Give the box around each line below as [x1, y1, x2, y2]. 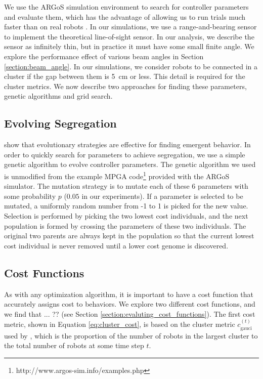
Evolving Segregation [4, 115, 117, 131]
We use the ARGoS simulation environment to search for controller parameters [4, 2, 249, 12]
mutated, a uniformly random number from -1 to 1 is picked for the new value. [4, 200, 248, 211]
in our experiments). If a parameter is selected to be [81, 190, 243, 201]
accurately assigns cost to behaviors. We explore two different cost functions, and [4, 299, 255, 309]
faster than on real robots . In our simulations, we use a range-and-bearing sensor [4, 21, 257, 32]
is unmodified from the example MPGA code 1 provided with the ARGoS [4, 169, 230, 181]
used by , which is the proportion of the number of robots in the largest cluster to [4, 330, 258, 341]
